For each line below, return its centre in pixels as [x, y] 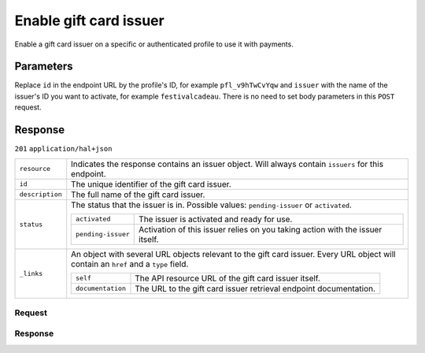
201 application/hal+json [63, 149]
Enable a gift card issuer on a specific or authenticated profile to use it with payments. [154, 44]
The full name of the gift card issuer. [138, 195]
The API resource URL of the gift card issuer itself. [227, 278]
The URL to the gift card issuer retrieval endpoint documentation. [255, 288]
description [41, 194]
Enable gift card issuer [89, 20]
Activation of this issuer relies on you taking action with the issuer [261, 229]
